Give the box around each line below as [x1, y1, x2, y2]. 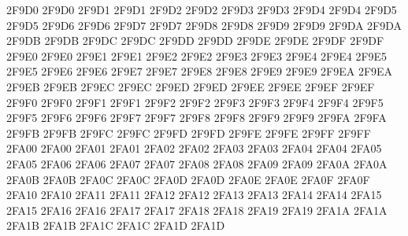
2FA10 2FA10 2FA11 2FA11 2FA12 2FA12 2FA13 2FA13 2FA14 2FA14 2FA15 [6, 186, 382, 203]
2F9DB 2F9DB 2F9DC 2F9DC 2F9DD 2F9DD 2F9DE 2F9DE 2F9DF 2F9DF [6, 32, 384, 49]
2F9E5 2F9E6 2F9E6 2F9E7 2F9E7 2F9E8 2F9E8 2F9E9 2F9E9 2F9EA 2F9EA [6, 63, 393, 79]
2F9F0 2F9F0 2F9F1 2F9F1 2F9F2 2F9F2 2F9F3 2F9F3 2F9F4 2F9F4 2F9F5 [6, 94, 384, 110]
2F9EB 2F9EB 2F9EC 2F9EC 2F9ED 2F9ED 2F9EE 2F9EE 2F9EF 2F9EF [6, 78, 375, 94]
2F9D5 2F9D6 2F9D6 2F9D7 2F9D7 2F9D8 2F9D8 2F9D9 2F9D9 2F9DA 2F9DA [6, 17, 402, 33]
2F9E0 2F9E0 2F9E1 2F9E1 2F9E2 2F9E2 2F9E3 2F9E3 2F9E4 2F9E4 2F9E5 [6, 47, 388, 64]
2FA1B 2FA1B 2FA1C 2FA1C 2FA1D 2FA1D [6, 217, 225, 234]
